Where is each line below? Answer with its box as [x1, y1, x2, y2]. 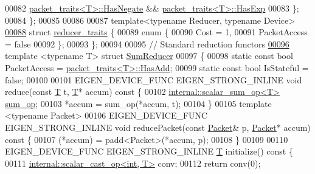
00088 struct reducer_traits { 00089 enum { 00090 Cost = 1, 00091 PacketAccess [5, 26, 308, 38]
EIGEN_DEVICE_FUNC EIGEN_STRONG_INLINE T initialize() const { [5, 145, 293, 158]
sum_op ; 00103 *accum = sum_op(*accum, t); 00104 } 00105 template [5, 97, 272, 110]
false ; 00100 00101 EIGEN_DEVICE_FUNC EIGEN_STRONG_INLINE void [5, 73, 302, 86]
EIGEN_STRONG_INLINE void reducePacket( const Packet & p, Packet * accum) [5, 120, 311, 133]
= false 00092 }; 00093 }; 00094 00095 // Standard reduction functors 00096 [5, 37, 289, 50]
